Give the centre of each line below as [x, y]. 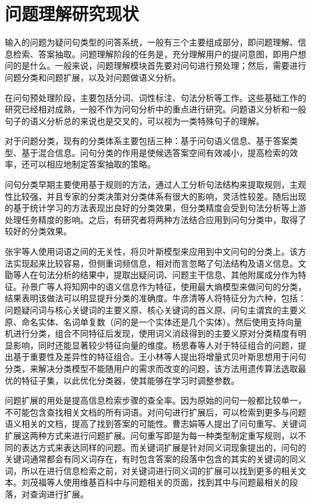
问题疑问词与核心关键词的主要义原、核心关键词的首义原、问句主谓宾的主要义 [155, 310]
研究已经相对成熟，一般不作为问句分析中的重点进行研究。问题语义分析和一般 [155, 109]
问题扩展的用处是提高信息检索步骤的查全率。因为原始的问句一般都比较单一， [155, 400]
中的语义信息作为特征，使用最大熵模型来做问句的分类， [197, 286]
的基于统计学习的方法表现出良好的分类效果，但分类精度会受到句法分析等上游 [155, 208]
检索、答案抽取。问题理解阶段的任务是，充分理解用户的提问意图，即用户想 [159, 54]
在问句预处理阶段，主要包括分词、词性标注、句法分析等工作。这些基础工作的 [155, 97]
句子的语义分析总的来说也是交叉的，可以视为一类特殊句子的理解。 [135, 120]
